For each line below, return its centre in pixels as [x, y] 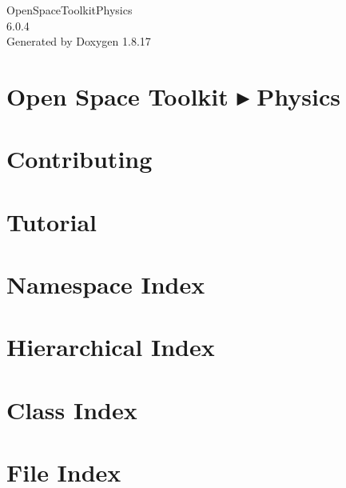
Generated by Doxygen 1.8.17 [79, 41]
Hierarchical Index [111, 347]
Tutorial [52, 221]
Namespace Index [106, 284]
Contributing [80, 159]
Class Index [72, 409]
